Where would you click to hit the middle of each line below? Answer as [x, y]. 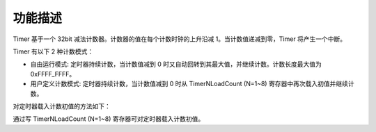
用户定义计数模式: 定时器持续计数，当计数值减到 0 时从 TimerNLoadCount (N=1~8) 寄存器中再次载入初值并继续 [189, 84]
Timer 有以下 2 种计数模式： [53, 51]
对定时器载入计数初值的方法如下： [62, 106]
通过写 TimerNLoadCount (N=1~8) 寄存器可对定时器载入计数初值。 [109, 119]
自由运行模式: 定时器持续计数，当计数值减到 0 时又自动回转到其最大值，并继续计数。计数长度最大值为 [176, 64]
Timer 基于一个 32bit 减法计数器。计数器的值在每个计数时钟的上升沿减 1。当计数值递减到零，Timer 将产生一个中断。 [180, 39]
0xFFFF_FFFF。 [53, 74]
